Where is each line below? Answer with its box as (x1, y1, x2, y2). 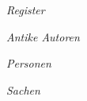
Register (6, 2, 45, 17)
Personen (6, 55, 51, 72)
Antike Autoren (6, 28, 80, 45)
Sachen (6, 81, 40, 98)
